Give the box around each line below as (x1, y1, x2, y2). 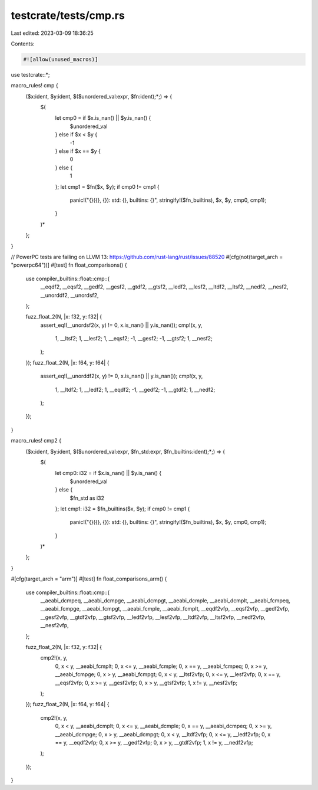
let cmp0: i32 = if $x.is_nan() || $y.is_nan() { (55, 470, 162, 477)
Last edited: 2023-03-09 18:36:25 (11, 29, 94, 37)
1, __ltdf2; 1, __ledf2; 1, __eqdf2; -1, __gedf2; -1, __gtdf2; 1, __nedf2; (55, 386, 216, 393)
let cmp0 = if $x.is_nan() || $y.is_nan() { (55, 114, 151, 122)
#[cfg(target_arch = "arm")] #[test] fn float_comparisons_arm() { (11, 575, 167, 582)
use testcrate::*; (11, 71, 50, 78)
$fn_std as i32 (69, 494, 104, 501)
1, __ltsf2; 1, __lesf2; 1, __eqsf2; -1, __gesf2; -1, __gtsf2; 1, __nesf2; (55, 335, 213, 342)
